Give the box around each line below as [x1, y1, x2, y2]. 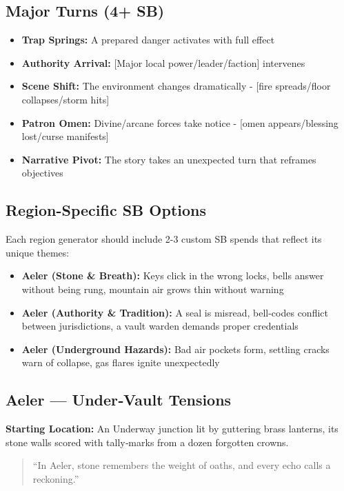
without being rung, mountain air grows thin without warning [21, 281, 284, 296]
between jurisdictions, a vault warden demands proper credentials [21, 319, 299, 333]
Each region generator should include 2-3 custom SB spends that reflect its [6, 232, 322, 246]
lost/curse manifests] [21, 129, 109, 143]
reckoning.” [32, 471, 79, 485]
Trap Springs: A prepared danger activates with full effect [21, 32, 275, 47]
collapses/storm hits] [21, 92, 110, 106]
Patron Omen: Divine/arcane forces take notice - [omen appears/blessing [21, 115, 338, 130]
